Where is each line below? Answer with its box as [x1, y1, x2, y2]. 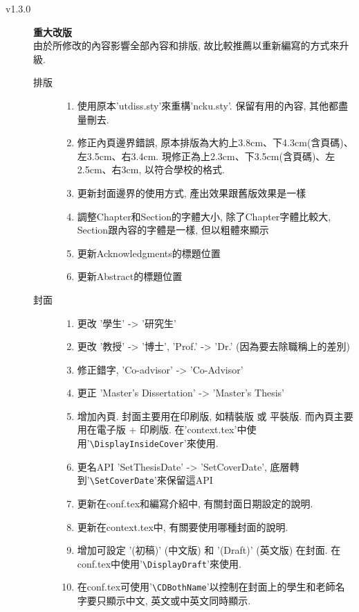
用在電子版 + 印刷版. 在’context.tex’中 [77, 422, 247, 437]
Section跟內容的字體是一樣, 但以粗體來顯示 [77, 222, 269, 237]
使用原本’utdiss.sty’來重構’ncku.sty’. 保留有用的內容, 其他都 [77, 98, 338, 112]
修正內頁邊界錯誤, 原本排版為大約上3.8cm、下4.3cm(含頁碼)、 [77, 135, 353, 150]
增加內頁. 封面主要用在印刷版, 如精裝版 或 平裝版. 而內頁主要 [77, 408, 353, 423]
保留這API [166, 473, 213, 487]
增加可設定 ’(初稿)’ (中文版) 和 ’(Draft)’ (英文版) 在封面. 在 [77, 543, 341, 557]
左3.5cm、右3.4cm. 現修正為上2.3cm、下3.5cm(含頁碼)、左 [77, 148, 335, 163]
